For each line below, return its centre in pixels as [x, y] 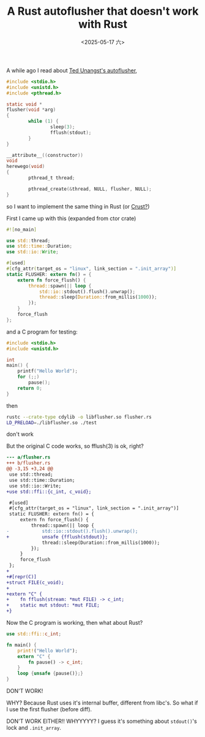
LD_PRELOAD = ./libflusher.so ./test [52, 422]
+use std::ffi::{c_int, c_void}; [49, 492]
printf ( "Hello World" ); [48, 371]
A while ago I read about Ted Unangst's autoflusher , [72, 70]
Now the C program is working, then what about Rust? [75, 623]
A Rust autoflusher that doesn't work [103, 11]
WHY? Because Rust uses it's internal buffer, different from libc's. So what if [102, 703]
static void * [24, 104]
